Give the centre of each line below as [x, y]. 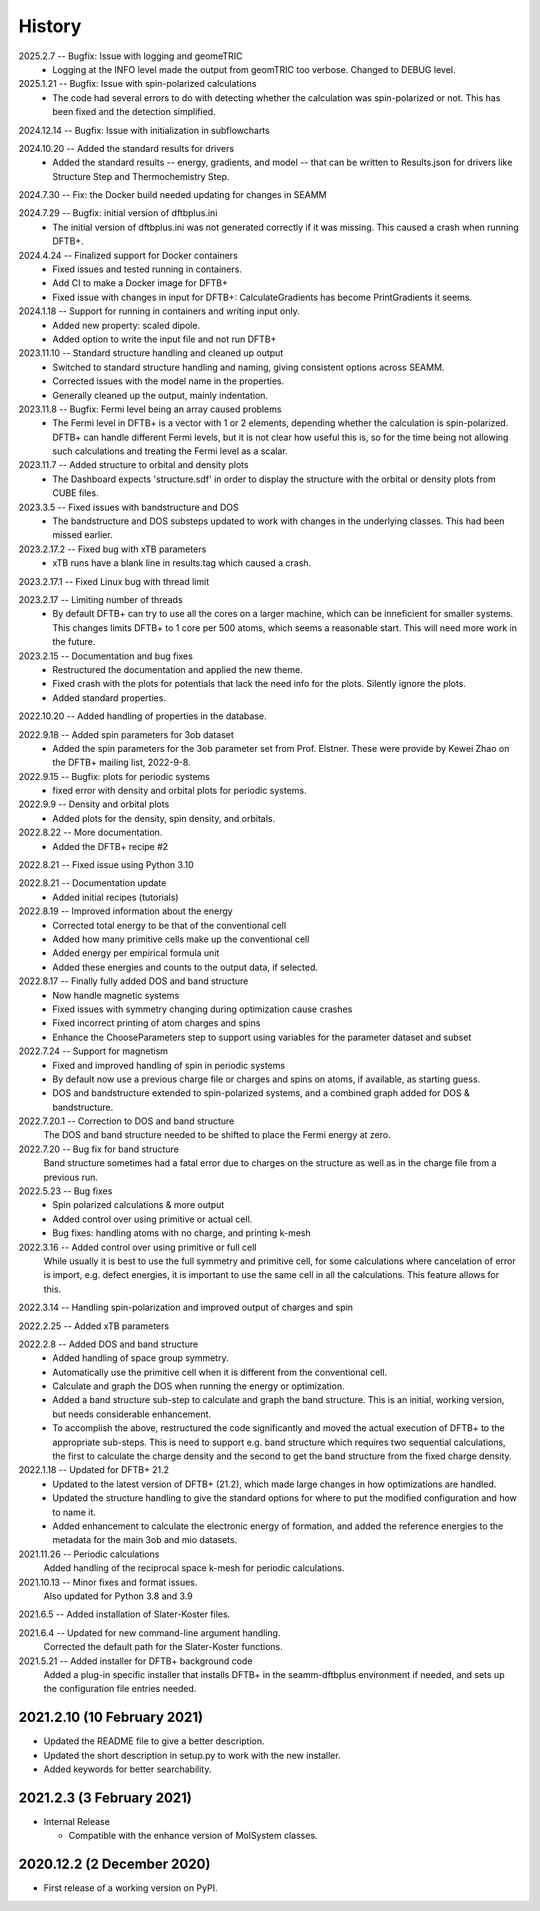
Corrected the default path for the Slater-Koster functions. [163, 1647]
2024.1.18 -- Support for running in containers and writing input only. [159, 311]
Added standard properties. [109, 697]
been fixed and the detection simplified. [134, 112]
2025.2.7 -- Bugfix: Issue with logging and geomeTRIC [130, 56]
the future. [74, 642]
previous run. [71, 1177]
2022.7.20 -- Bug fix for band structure [99, 1149]
